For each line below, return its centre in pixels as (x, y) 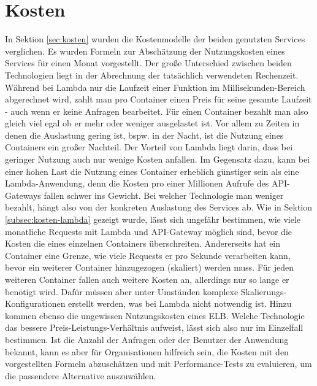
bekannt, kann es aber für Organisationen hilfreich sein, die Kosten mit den (147, 351)
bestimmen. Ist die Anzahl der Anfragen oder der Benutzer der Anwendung (147, 339)
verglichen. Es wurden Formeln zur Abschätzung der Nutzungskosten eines (145, 51)
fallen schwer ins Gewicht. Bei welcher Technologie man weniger (164, 195)
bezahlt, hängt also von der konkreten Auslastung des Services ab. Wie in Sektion (159, 207)
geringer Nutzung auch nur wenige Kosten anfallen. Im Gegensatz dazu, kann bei (157, 159)
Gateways (23, 195)
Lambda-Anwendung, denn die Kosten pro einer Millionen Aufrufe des (137, 183)
